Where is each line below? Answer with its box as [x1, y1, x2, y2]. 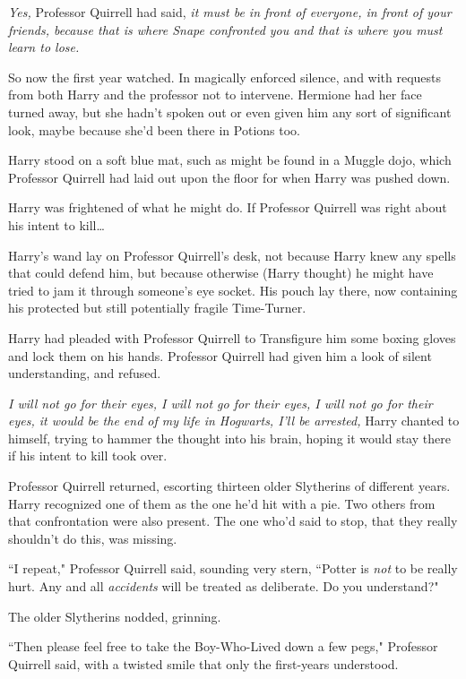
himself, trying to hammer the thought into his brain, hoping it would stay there [8, 428, 451, 447]
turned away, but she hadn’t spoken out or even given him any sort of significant [8, 102, 452, 121]
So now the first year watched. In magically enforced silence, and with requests [8, 67, 442, 86]
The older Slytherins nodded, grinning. [8, 606, 221, 625]
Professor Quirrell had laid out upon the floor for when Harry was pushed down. [8, 168, 451, 186]
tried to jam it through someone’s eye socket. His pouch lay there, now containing [8, 280, 458, 299]
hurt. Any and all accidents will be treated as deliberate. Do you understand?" [8, 577, 439, 596]
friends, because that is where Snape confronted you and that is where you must [8, 20, 443, 39]
